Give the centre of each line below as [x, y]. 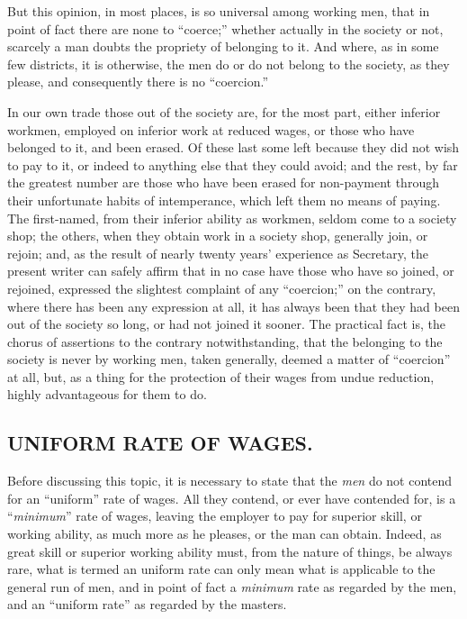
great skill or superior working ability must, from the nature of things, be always [230, 551]
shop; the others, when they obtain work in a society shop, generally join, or [218, 236]
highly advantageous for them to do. [107, 394]
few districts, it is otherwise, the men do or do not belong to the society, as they [229, 64]
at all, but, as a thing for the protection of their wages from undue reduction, [221, 376]
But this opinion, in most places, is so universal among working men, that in [219, 11]
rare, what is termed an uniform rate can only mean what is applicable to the [221, 569]
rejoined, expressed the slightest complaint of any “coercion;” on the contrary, [222, 288]
